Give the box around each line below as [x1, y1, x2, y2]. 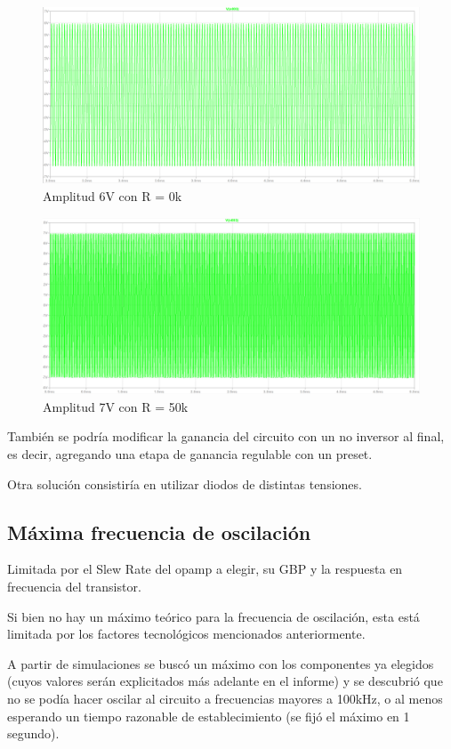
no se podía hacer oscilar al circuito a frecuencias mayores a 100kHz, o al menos [7, 689, 443, 707]
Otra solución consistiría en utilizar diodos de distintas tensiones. [7, 474, 362, 493]
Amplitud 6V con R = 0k [43, 186, 182, 205]
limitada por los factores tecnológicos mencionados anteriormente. [7, 624, 366, 643]
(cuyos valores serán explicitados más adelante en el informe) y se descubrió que [7, 672, 443, 690]
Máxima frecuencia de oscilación [7, 518, 311, 545]
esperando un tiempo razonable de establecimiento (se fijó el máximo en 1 [7, 706, 410, 725]
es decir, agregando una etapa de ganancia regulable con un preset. [7, 445, 373, 463]
